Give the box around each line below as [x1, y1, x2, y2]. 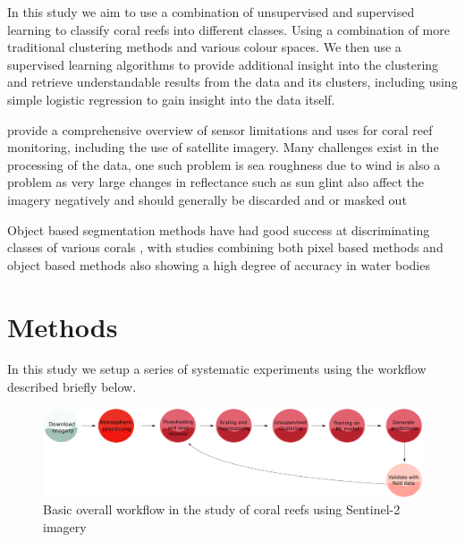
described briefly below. [7, 377, 137, 396]
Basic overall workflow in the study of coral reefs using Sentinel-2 [43, 500, 401, 519]
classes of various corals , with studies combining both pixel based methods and [7, 238, 444, 257]
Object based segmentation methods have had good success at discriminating [7, 220, 430, 239]
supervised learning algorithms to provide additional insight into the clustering [7, 55, 439, 73]
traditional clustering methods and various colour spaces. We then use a [7, 38, 402, 56]
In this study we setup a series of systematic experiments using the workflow [7, 360, 427, 378]
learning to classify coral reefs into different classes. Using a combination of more [7, 20, 450, 38]
